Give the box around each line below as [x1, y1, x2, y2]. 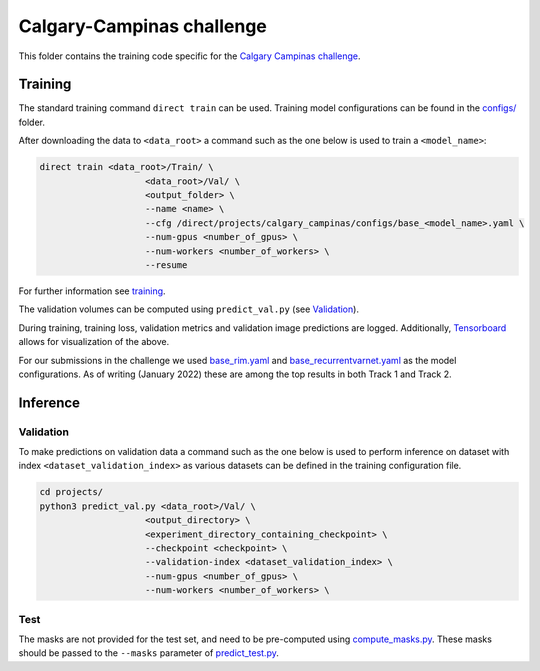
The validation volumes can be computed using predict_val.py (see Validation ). [18, 303, 360, 315]
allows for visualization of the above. [18, 336, 170, 348]
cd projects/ [39, 486, 104, 498]
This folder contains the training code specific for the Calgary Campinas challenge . [18, 50, 361, 62]
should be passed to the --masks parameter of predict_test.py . [18, 647, 279, 659]
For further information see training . [18, 285, 166, 297]
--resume [145, 259, 188, 270]
